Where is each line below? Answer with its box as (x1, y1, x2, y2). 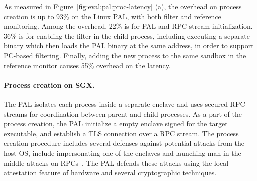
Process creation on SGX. (4, 79, 95, 90)
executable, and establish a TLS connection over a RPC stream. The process (4, 128, 239, 138)
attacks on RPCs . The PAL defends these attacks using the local (26, 157, 229, 168)
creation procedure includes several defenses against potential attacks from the (4, 138, 244, 148)
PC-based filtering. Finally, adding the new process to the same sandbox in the (4, 50, 246, 60)
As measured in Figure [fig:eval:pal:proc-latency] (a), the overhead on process (4, 1, 242, 11)
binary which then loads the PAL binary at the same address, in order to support (4, 40, 254, 51)
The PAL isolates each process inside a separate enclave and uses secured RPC (4, 98, 245, 109)
